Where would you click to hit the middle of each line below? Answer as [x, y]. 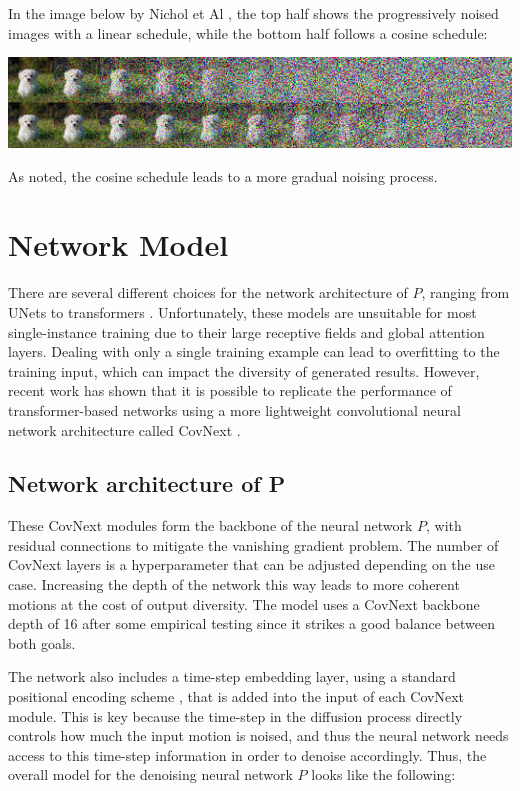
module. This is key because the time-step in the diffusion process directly [235, 715]
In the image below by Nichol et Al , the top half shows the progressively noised [253, 13]
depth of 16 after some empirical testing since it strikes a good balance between [251, 623]
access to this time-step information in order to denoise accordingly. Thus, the [247, 754]
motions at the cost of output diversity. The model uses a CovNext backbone [244, 603]
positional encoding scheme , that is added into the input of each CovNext [236, 696]
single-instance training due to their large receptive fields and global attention [246, 331]
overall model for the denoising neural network [150, 774]
